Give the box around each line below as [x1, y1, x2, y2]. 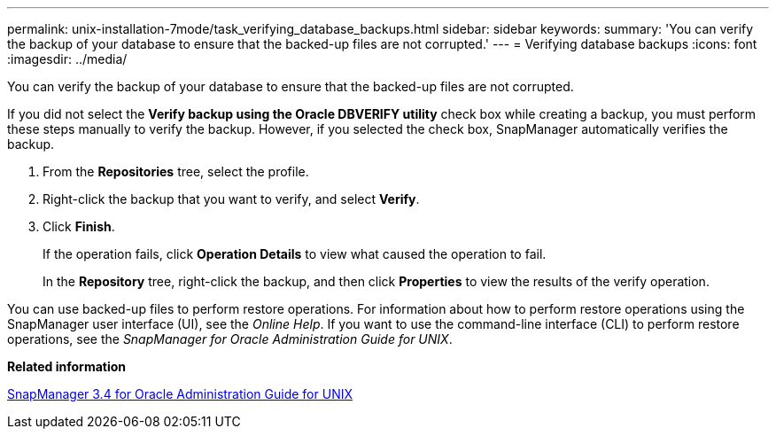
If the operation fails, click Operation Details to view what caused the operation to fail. [43, 246, 547, 261]
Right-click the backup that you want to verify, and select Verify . [43, 191, 420, 206]
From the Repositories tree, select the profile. [43, 164, 309, 179]
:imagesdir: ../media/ [7, 51, 128, 66]
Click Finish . [43, 219, 115, 234]
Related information [7, 359, 127, 374]
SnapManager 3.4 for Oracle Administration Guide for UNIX [7, 386, 353, 401]
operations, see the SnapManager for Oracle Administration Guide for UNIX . [7, 331, 453, 346]
